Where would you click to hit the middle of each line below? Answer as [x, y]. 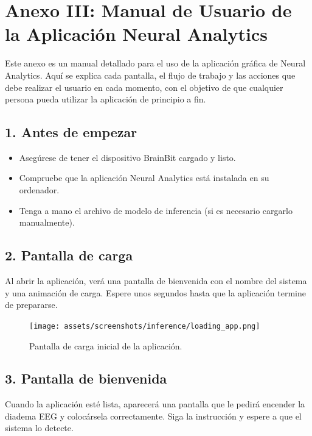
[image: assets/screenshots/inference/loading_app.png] [145, 326]
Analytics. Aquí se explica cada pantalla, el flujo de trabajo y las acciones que [150, 75]
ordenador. [39, 190]
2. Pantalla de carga [69, 255]
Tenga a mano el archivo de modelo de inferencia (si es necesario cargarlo [156, 210]
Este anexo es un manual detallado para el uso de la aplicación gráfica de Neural [155, 63]
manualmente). [47, 222]
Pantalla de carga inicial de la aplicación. [106, 345]
